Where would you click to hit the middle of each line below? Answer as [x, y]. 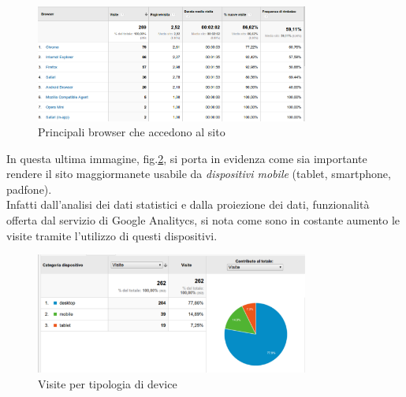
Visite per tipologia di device [108, 383]
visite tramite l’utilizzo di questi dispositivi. [112, 235]
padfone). [29, 189]
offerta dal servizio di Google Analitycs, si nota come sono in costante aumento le [203, 220]
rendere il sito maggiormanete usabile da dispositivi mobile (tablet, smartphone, [199, 174]
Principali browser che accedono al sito [132, 132]
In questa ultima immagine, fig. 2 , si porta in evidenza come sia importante [187, 158]
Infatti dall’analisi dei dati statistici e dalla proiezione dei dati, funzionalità [188, 204]
